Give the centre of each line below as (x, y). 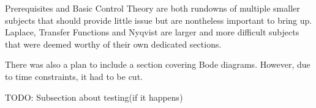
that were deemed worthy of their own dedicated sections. (113, 44)
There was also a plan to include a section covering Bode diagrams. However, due (158, 64)
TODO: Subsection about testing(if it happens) (94, 97)
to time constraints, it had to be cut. (74, 76)
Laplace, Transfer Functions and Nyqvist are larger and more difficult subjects (152, 32)
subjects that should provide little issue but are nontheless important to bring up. (159, 20)
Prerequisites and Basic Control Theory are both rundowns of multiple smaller (152, 8)
